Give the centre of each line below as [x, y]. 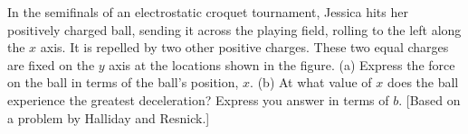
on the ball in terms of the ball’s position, [123, 82]
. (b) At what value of [311, 82]
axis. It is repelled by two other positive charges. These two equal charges [244, 47]
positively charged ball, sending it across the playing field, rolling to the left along [234, 29]
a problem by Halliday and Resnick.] [109, 117]
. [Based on [430, 99]
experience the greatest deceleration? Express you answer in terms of [198, 99]
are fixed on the [51, 64]
